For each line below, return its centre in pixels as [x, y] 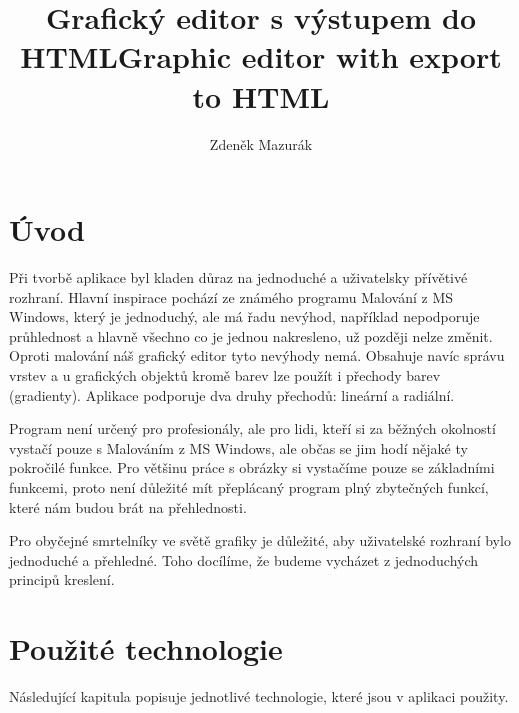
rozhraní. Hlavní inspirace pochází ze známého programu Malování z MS [231, 296]
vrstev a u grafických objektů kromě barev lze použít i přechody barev [225, 375]
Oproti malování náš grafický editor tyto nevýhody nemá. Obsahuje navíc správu [257, 355]
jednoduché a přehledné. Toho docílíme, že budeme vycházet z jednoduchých [244, 559]
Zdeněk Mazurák [261, 143]
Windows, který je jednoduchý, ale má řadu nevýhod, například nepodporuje [244, 316]
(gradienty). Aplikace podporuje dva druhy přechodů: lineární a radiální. [232, 394]
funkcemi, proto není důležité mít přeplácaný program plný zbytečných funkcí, [249, 486]
